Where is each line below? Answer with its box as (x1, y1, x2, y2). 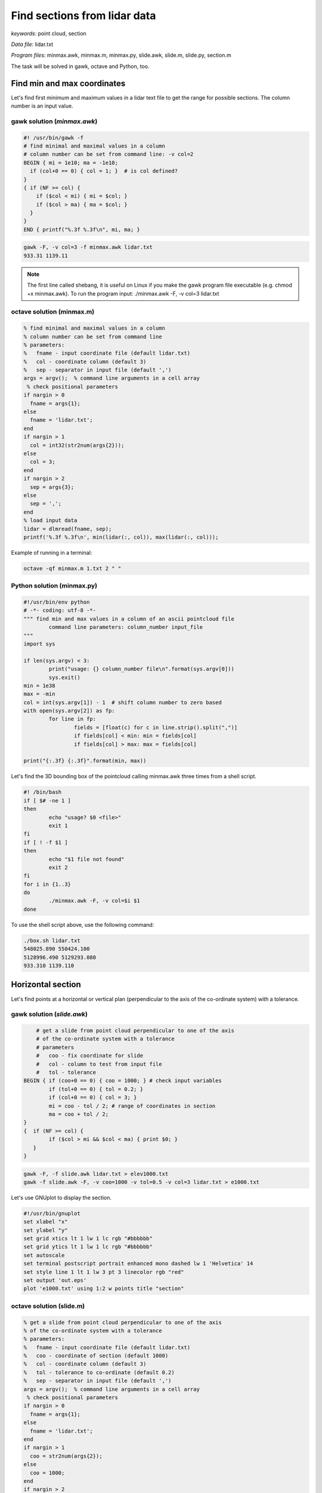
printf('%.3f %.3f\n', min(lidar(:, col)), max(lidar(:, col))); (23, 533, 219, 540)
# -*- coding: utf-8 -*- (23, 607, 97, 614)
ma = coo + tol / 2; (48, 1111, 109, 1117)
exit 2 (48, 864, 68, 871)
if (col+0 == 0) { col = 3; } (48, 1094, 137, 1101)
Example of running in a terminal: (11, 549, 92, 556)
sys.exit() (48, 674, 80, 681)
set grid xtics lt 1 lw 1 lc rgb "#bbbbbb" (23, 1235, 153, 1242)
